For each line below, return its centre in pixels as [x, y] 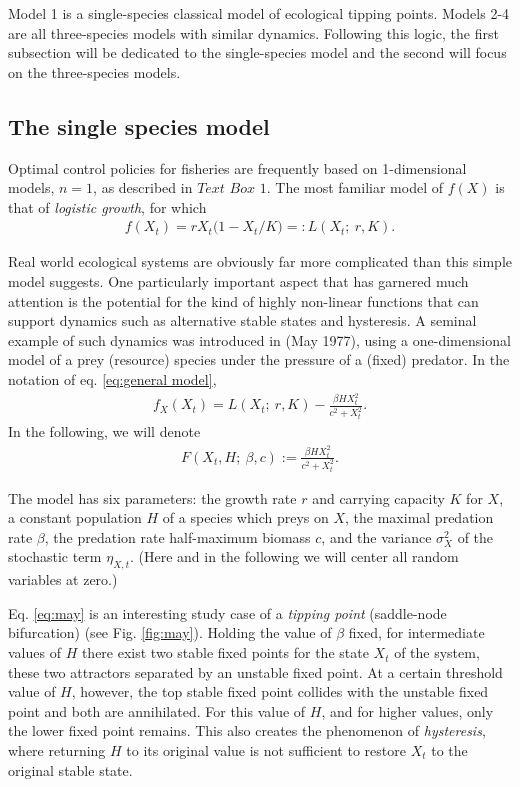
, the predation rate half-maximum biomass [177, 536]
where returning [57, 750]
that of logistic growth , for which [107, 206]
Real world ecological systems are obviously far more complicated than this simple [260, 261]
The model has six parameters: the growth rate [152, 497]
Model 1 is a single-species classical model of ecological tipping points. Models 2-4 [259, 13]
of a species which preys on [245, 517]
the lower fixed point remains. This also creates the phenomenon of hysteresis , [247, 730]
